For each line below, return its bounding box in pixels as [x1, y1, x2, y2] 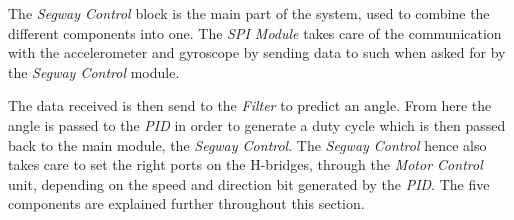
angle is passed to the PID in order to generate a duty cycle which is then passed [8, 114, 506, 135]
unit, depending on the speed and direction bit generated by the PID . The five [8, 173, 490, 194]
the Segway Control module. [8, 61, 180, 82]
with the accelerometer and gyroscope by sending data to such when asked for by [8, 42, 506, 63]
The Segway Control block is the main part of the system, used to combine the [8, 3, 490, 23]
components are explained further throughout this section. [8, 193, 365, 214]
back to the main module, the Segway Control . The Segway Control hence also [8, 134, 487, 155]
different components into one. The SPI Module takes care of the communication [8, 22, 502, 43]
